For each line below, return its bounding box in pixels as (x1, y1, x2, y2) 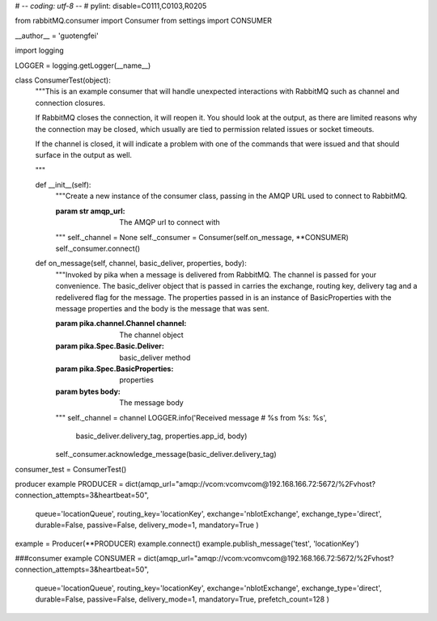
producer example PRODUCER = (15, 479, 124, 489)
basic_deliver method (119, 353, 191, 362)
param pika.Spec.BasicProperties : (55, 364, 174, 374)
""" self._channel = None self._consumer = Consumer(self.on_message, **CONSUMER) (55, 232, 350, 242)
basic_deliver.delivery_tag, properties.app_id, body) (75, 431, 248, 441)
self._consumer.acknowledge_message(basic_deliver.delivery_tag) (55, 450, 277, 459)
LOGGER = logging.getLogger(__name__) (15, 61, 151, 70)
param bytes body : (55, 387, 121, 396)
